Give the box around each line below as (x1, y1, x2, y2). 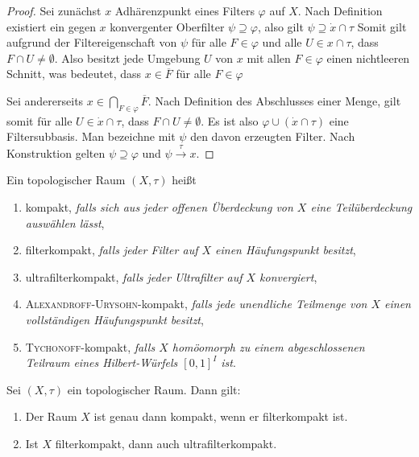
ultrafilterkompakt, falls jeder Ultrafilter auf (25, 268, 243, 285)
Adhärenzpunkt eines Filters (114, 2, 255, 19)
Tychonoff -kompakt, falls (25, 338, 156, 355)
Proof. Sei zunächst (6, 2, 102, 19)
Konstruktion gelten (6, 144, 106, 161)
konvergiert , (259, 268, 317, 285)
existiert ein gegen (6, 18, 96, 35)
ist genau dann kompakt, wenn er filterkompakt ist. (93, 408, 348, 425)
